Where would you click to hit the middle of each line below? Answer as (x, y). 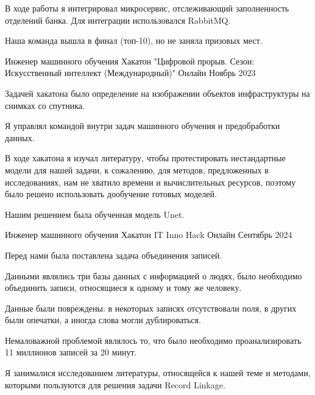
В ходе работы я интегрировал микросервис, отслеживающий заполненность (147, 8)
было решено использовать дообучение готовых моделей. (111, 194)
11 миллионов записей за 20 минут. (71, 352)
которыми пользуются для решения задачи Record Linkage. (115, 384)
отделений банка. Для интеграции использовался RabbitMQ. (118, 20)
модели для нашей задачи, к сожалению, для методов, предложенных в (137, 170)
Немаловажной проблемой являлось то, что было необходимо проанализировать (153, 340)
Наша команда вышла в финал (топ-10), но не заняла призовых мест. (134, 40)
